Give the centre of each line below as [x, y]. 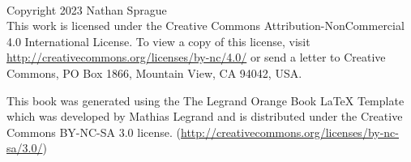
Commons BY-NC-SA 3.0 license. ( [94, 132]
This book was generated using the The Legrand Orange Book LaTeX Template [205, 100]
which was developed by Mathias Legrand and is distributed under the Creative [205, 116]
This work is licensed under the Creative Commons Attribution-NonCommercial [205, 26]
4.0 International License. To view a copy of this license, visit [158, 41]
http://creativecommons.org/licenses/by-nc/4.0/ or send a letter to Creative [196, 57]
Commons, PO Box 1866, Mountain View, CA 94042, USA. [154, 72]
